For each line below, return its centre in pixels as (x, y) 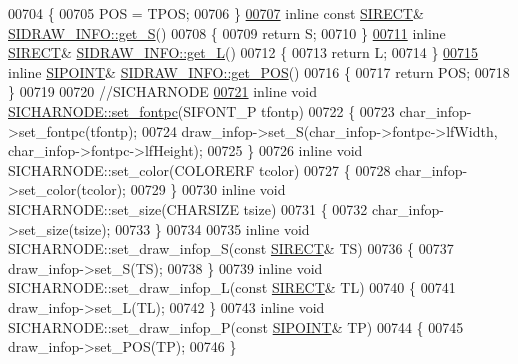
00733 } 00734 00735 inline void (212, 228)
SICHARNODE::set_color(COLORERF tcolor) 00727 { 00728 (199, 169)
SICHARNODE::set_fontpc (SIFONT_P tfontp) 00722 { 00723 (201, 110)
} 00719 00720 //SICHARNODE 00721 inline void (163, 91)
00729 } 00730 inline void (208, 189)
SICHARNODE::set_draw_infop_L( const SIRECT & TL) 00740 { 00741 (232, 287)
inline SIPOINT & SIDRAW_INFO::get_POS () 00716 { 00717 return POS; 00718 (259, 71)
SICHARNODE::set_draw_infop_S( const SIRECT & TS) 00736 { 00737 (231, 248)
